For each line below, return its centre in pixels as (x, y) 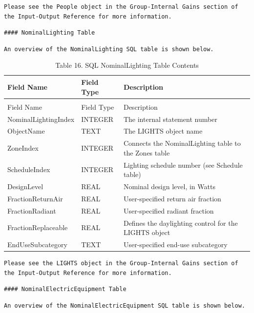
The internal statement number (170, 119)
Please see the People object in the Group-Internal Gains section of (121, 7)
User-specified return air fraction (172, 198)
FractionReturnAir (35, 198)
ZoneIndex (23, 147)
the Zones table (147, 152)
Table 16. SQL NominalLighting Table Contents (127, 65)
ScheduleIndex (29, 169)
